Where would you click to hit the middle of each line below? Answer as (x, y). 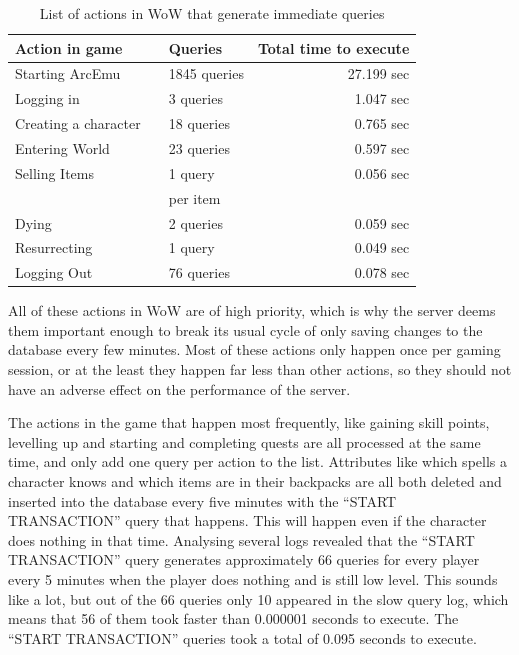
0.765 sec (382, 123)
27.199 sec (378, 73)
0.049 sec (382, 247)
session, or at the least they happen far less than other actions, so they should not (260, 369)
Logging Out (54, 272)
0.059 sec (382, 222)
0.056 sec (382, 172)
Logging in (47, 98)
